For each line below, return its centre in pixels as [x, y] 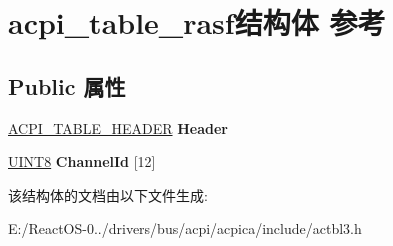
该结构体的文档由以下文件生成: [108, 194]
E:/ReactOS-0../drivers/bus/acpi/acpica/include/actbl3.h [185, 228]
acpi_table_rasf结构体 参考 [197, 22]
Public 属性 [67, 85]
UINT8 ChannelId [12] [82, 161]
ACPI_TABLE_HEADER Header [118, 127]
